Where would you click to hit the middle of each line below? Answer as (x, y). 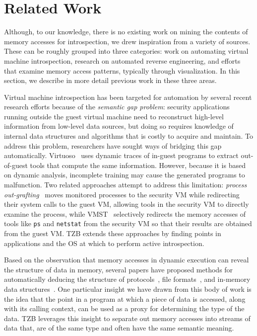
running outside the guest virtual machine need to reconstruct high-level (114, 116)
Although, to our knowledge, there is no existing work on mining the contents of (126, 32)
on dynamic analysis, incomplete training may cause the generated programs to (125, 175)
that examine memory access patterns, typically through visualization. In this (122, 70)
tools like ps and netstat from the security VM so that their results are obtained (128, 223)
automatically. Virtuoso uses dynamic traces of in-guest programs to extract (121, 155)
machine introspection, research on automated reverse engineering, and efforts (122, 60)
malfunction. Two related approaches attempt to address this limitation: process (126, 185)
